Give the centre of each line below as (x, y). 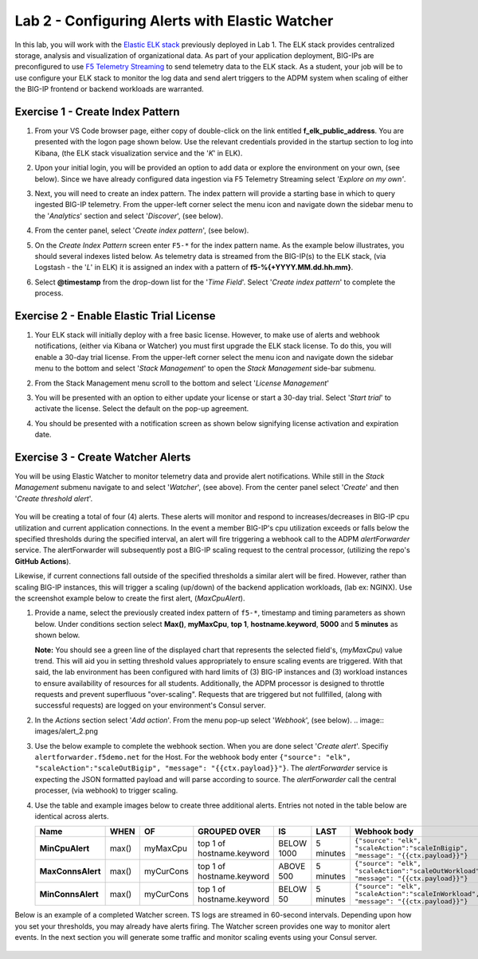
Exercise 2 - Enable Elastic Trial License (115, 316)
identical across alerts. (72, 816)
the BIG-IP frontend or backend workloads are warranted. (110, 89)
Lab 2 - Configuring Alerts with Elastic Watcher (174, 21)
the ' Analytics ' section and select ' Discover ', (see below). (129, 216)
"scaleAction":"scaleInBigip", (411, 848)
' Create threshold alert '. (54, 499)
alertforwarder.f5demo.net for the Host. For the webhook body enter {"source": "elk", (193, 757)
